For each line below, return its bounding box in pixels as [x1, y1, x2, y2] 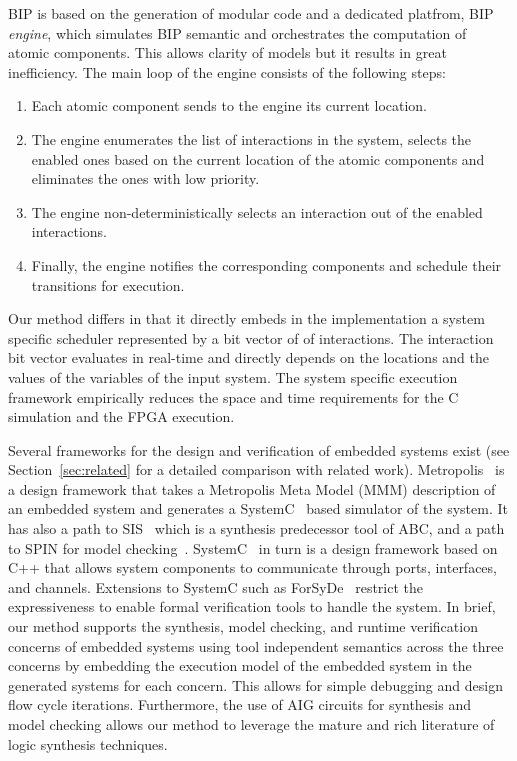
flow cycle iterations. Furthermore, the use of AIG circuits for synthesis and [8, 694, 471, 715]
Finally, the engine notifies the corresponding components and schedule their [31, 254, 502, 275]
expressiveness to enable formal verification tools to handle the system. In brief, [8, 596, 496, 617]
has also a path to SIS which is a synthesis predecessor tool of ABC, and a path [8, 518, 505, 539]
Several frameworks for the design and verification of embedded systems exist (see [8, 439, 510, 460]
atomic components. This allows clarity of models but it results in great [8, 42, 447, 63]
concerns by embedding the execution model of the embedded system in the [8, 655, 472, 676]
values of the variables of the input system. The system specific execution [8, 366, 458, 387]
